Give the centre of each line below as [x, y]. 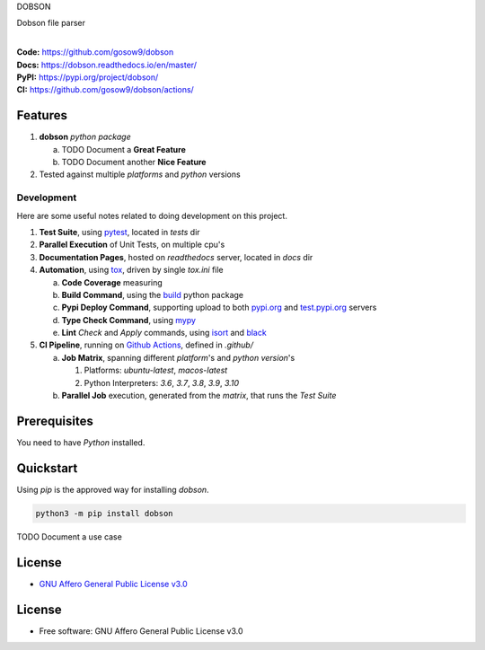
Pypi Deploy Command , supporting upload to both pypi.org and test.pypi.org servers [219, 307]
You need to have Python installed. [81, 442]
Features [42, 115]
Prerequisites [55, 421]
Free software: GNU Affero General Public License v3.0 [141, 631]
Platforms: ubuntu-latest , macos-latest [156, 370]
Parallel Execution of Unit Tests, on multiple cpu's [132, 245]
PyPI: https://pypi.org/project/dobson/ [88, 77]
